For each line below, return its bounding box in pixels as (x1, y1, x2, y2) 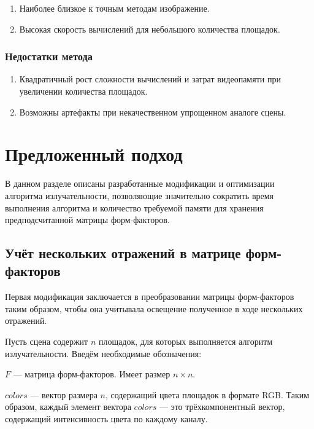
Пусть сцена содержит (5, 335, 88, 348)
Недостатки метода (5, 49, 93, 64)
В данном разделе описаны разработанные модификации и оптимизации (5, 177, 275, 190)
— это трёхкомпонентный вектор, (159, 400, 285, 413)
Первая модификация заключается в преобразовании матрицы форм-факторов (5, 290, 294, 303)
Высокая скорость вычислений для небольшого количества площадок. (19, 22, 280, 35)
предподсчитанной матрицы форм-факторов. (5, 213, 170, 226)
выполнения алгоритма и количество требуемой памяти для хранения (5, 201, 264, 214)
